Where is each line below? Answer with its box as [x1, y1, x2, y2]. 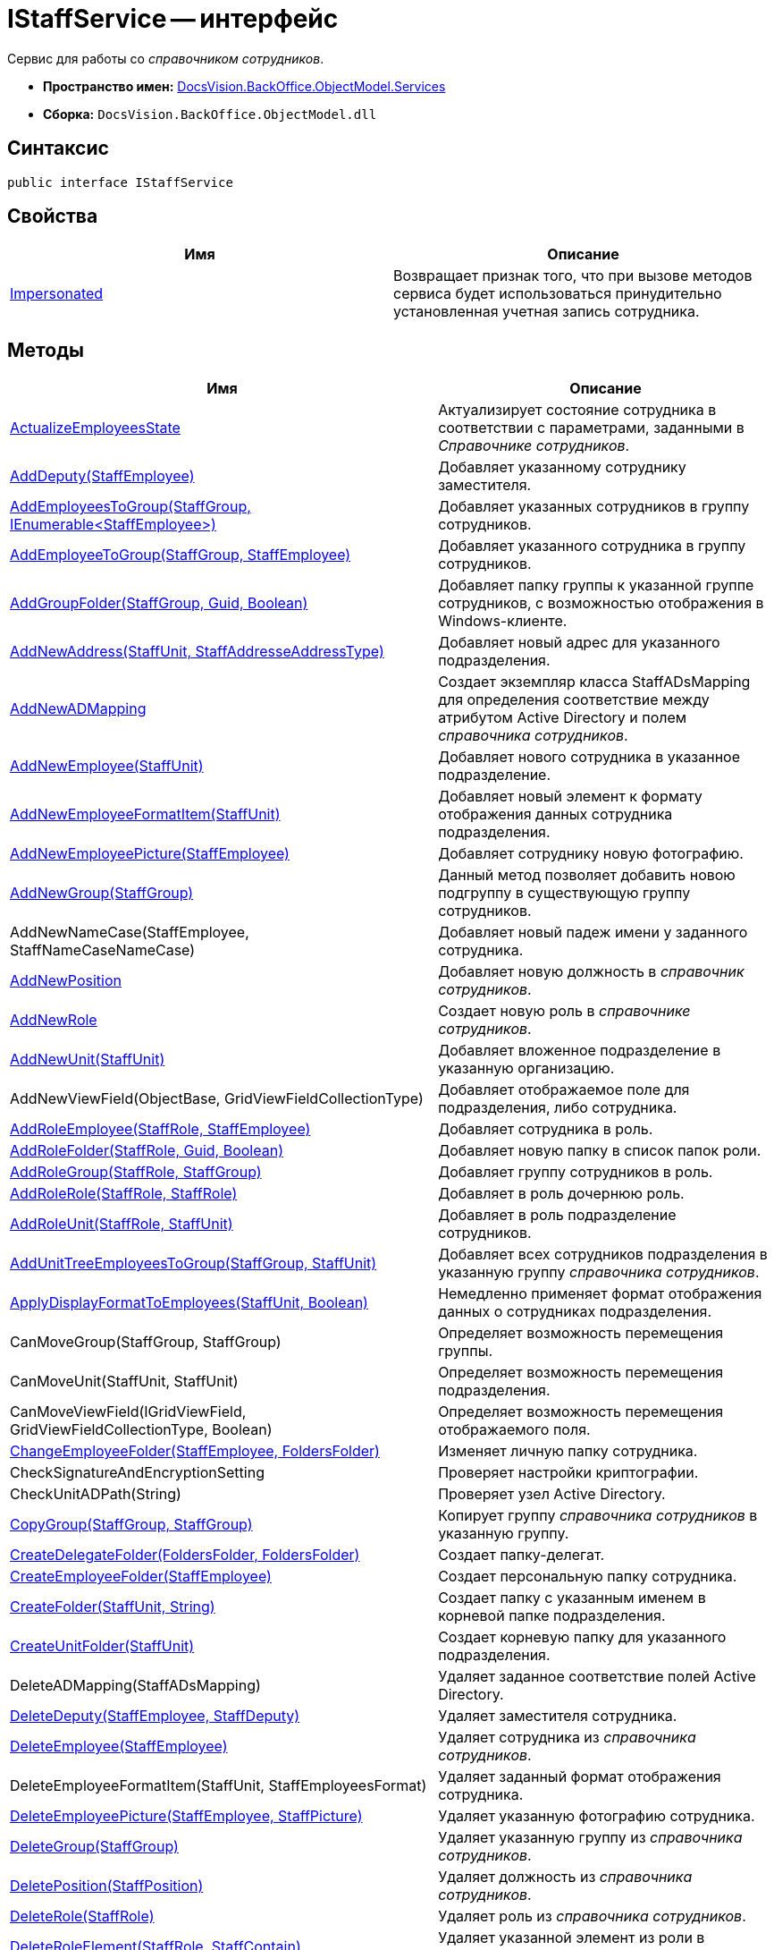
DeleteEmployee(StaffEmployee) [10, 1737, 228, 1756]
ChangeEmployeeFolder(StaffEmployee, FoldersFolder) [10, 1442, 380, 1461]
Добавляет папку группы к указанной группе [438, 576, 754, 595]
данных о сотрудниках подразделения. [438, 1302, 712, 1321]
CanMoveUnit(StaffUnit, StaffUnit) [10, 1372, 239, 1391]
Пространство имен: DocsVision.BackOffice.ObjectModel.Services [43, 78, 446, 94]
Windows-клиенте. [438, 612, 568, 631]
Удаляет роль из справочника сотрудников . [438, 1907, 746, 1926]
